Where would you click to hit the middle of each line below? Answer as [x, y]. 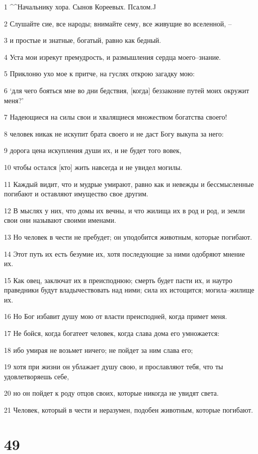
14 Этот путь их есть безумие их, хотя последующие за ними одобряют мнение [125, 253]
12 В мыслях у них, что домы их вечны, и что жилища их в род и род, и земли [125, 210]
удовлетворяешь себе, [37, 376]
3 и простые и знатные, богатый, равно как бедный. [83, 40]
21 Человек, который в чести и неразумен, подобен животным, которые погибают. [129, 410]
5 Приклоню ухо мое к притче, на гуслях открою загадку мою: [99, 74]
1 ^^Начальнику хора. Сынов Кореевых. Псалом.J [80, 6]
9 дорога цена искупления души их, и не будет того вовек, [93, 150]
